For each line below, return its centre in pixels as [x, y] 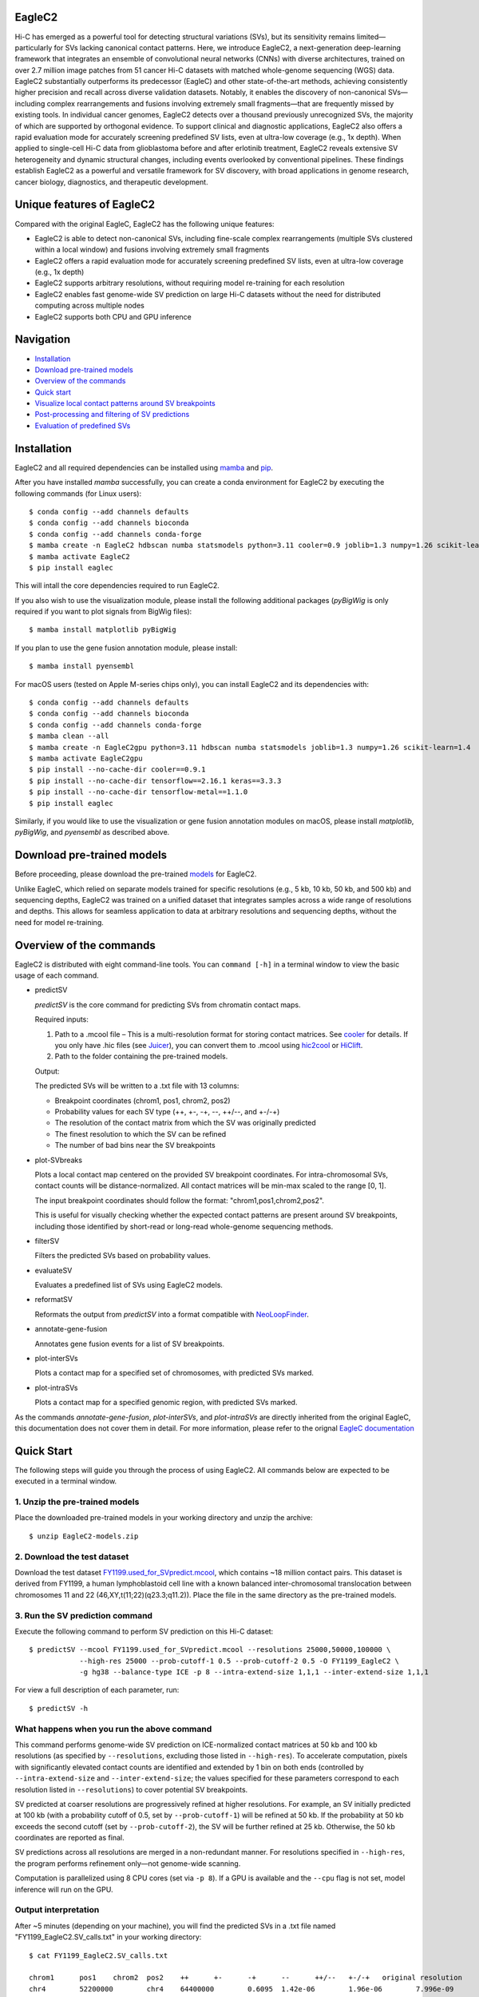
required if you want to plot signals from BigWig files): [103, 612]
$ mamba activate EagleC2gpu [86, 758]
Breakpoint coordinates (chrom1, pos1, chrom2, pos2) [143, 1100]
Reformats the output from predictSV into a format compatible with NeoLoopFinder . [172, 1314]
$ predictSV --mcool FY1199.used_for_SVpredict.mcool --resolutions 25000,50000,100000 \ [210, 1650]
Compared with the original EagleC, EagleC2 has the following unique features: [144, 224]
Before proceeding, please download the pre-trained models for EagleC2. [136, 874]
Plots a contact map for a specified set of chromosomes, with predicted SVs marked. [174, 1373]
